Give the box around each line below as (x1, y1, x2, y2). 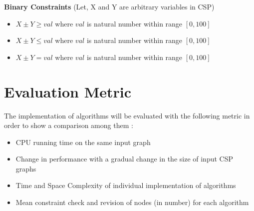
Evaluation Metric (4, 81, 132, 101)
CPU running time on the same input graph (15, 136, 151, 147)
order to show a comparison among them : (4, 120, 133, 130)
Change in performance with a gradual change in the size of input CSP (15, 153, 233, 164)
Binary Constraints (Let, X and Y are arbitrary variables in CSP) (4, 1, 215, 11)
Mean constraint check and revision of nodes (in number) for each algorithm (15, 197, 249, 207)
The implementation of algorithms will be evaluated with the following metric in (4, 110, 250, 120)
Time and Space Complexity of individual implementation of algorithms (15, 180, 236, 190)
